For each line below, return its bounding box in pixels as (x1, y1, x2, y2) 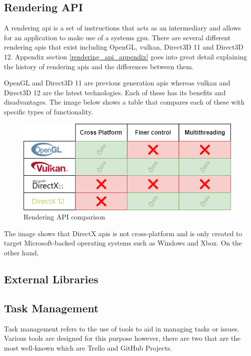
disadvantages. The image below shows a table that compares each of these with (4, 97, 245, 107)
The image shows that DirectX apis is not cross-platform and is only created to (4, 228, 242, 238)
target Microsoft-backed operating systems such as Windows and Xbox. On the (4, 238, 242, 248)
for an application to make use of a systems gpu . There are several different (4, 32, 231, 42)
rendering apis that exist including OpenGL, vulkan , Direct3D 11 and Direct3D (4, 42, 244, 52)
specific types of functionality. (4, 106, 93, 116)
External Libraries (4, 271, 99, 286)
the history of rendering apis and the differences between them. (4, 61, 194, 71)
